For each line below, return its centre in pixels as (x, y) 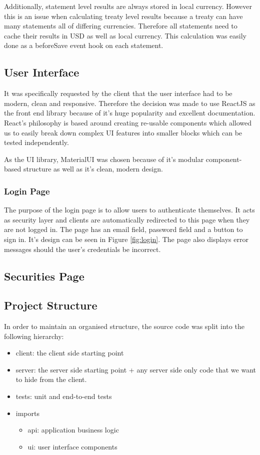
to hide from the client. (51, 379)
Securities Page (44, 276)
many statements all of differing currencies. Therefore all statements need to (121, 26)
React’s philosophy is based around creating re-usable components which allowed (128, 122)
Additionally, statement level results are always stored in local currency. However (128, 6)
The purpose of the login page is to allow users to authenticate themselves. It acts (129, 210)
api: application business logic (73, 430)
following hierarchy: (34, 336)
